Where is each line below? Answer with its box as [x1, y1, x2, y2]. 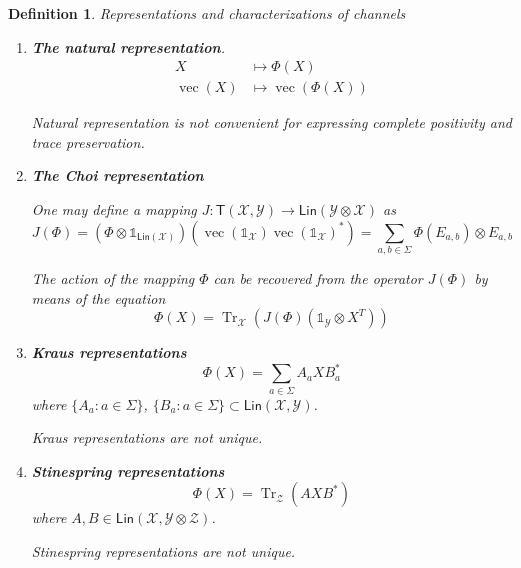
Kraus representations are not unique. [31, 427, 263, 448]
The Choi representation [31, 165, 204, 186]
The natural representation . [31, 36, 226, 57]
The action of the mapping [31, 267, 195, 288]
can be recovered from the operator [213, 267, 423, 288]
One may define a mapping [31, 199, 197, 220]
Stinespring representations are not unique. [31, 540, 296, 561]
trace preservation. [31, 131, 145, 152]
